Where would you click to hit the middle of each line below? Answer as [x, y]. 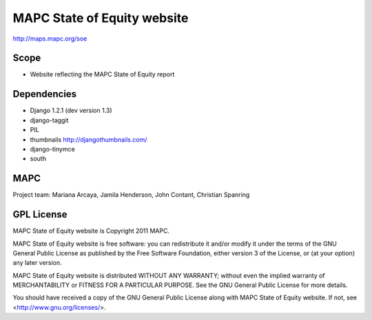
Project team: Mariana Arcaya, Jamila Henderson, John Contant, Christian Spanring [131, 195]
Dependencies [45, 94]
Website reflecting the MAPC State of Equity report [102, 74]
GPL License [40, 214]
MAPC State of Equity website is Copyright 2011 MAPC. [91, 231]
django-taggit [49, 120]
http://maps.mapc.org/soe [50, 39]
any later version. [37, 263]
